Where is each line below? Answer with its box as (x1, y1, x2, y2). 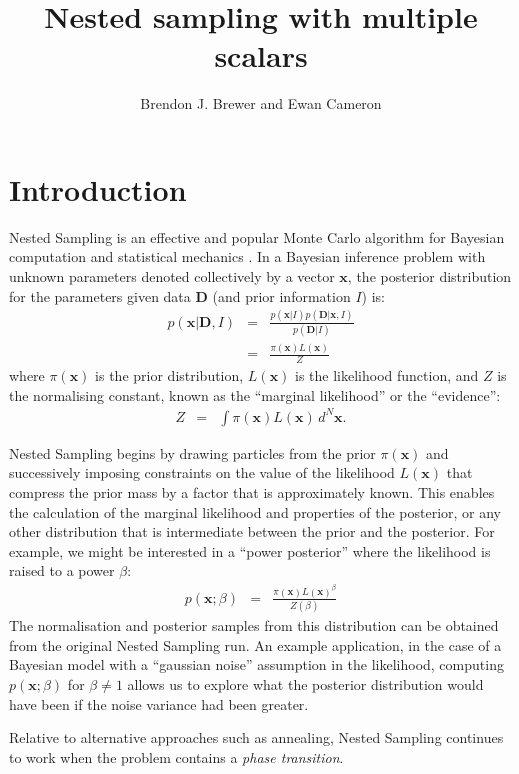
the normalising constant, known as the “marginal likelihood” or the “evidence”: (9, 384, 501, 405)
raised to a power (9, 560, 115, 581)
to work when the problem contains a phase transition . (9, 746, 344, 767)
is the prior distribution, (95, 365, 244, 386)
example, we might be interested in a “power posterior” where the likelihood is (9, 540, 491, 561)
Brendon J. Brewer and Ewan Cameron (140, 93, 382, 114)
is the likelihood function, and (295, 365, 479, 386)
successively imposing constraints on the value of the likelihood (9, 462, 395, 483)
